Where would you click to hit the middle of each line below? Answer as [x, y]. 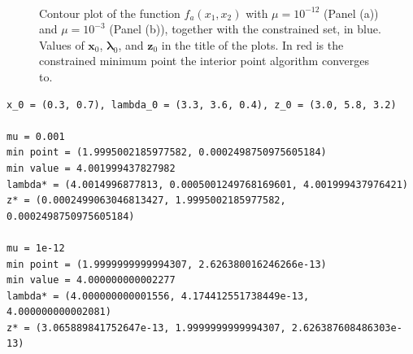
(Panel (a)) [351, 13]
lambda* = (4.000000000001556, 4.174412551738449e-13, [158, 296]
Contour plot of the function [110, 13]
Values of [62, 44]
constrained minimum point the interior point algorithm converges [204, 61]
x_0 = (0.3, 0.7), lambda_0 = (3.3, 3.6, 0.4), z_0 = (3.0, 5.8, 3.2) [202, 105]
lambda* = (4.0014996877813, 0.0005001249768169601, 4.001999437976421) [207, 184]
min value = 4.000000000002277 [91, 280]
